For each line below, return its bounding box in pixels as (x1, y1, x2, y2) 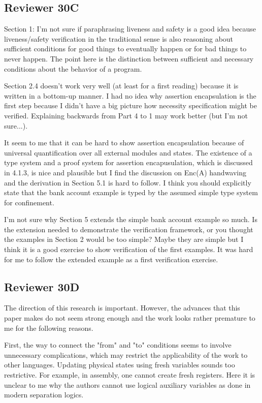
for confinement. (4, 197, 54, 207)
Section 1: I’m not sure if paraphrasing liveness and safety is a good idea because (4, 23, 256, 34)
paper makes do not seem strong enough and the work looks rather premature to (4, 313, 255, 323)
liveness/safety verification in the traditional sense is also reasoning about (4, 33, 234, 44)
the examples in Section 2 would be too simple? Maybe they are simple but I (4, 234, 244, 244)
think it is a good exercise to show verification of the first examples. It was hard (4, 244, 253, 255)
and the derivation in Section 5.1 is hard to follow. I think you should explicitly (4, 177, 251, 188)
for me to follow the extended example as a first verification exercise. (4, 254, 218, 264)
